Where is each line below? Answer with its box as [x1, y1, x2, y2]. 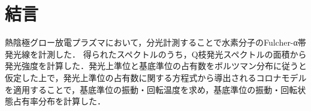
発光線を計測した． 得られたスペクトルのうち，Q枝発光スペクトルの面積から [5, 47, 307, 60]
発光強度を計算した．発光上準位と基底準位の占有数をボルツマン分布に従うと [5, 59, 307, 72]
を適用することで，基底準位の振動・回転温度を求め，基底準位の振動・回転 [5, 83, 298, 95]
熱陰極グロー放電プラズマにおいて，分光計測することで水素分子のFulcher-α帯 [5, 36, 306, 49]
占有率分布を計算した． [13, 95, 105, 107]
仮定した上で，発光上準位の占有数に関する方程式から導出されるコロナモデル [5, 71, 307, 83]
